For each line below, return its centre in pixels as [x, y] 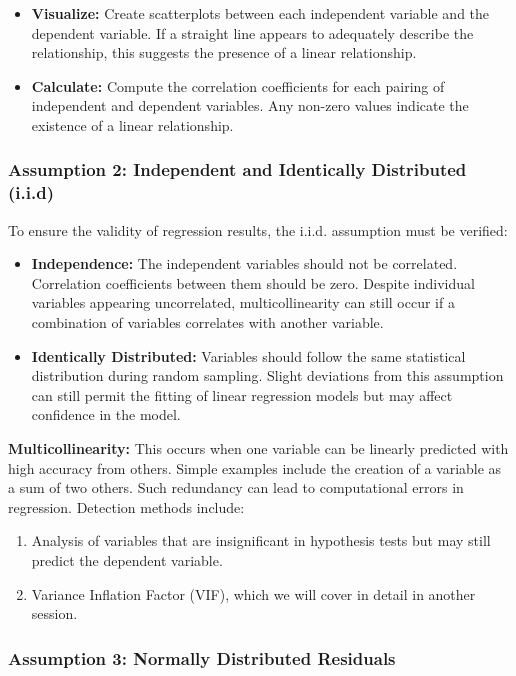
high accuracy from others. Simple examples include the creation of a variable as [255, 467]
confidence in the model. [106, 414]
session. [54, 613]
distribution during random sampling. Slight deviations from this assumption [267, 375]
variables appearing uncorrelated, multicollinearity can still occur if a [243, 302]
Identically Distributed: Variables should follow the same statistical [248, 355]
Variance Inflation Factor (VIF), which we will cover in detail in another [253, 593]
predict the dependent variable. [127, 560]
